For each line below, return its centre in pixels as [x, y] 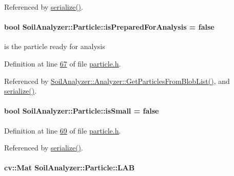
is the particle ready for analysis [55, 46]
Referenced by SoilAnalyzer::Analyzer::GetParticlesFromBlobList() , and [117, 81]
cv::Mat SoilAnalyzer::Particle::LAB [70, 168]
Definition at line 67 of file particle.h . [63, 63]
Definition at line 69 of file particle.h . [63, 130]
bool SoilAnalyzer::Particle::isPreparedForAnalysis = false [109, 27]
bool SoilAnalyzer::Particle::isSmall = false [82, 111]
